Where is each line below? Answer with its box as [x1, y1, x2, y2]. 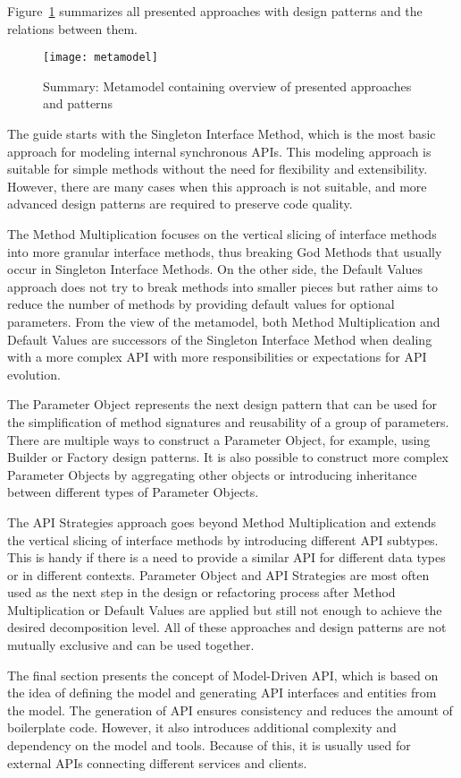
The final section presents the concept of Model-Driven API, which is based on [7, 665, 439, 684]
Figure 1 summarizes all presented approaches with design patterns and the [7, 2, 423, 20]
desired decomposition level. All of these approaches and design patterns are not [7, 618, 447, 637]
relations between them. [7, 19, 138, 38]
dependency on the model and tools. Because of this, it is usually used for [7, 736, 411, 755]
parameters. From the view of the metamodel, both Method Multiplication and [7, 312, 440, 330]
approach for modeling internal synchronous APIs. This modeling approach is [7, 141, 432, 160]
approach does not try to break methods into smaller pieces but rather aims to [7, 277, 439, 295]
